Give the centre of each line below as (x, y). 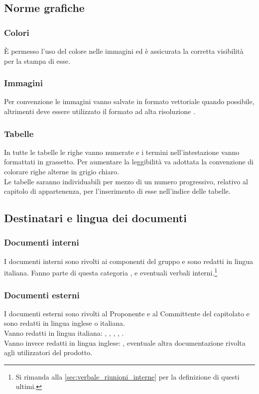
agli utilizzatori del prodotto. (48, 352)
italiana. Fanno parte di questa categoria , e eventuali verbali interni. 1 (111, 272)
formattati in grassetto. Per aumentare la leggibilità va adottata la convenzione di (129, 162)
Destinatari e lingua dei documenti (95, 218)
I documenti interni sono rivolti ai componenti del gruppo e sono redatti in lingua (129, 261)
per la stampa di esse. (37, 61)
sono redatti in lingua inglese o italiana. (65, 323)
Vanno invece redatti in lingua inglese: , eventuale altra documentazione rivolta (125, 342)
